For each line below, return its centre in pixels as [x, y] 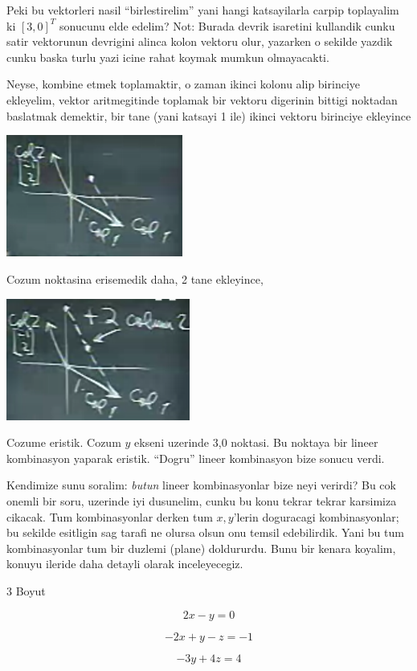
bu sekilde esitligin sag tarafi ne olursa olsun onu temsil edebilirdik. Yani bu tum [205, 532]
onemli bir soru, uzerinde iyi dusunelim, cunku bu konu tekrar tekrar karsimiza [202, 501]
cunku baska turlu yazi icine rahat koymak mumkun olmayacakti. [168, 57]
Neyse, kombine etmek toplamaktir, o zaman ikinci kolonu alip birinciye [183, 84]
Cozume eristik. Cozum [64, 442]
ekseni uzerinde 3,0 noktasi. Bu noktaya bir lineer [256, 442]
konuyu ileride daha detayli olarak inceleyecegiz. [125, 564]
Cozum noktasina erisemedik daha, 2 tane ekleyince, [135, 278]
